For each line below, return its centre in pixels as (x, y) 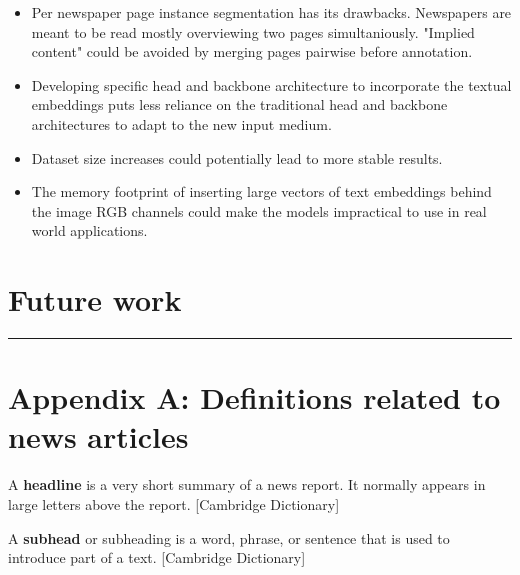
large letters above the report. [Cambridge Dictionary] (174, 503)
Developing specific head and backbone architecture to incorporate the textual (271, 84)
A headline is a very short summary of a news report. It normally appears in (247, 484)
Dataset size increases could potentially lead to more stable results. (237, 157)
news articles (98, 436)
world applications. (89, 230)
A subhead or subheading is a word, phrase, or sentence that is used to (229, 537)
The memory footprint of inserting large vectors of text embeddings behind (261, 191)
